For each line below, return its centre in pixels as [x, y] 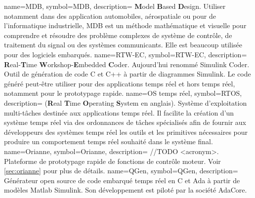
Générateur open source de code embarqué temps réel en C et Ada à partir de [122, 180]
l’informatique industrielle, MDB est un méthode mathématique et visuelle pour [125, 25]
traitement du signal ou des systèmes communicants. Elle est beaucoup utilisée [123, 45]
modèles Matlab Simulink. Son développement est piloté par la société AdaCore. [126, 190]
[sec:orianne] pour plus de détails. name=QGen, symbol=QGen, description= [121, 171]
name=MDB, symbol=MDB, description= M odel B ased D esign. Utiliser [115, 6]
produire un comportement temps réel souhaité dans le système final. [108, 141]
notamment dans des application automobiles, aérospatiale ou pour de [110, 16]
